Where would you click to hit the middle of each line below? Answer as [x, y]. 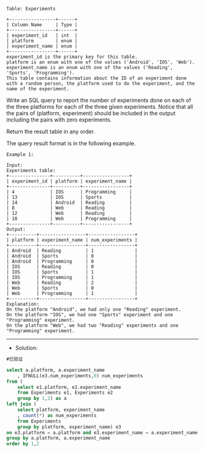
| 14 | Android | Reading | [69, 203]
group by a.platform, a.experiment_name [59, 438]
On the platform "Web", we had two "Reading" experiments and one [92, 325]
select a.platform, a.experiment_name [56, 370]
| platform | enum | [42, 41]
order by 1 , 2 [23, 444]
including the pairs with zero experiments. [59, 120]
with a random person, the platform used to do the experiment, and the [101, 84]
